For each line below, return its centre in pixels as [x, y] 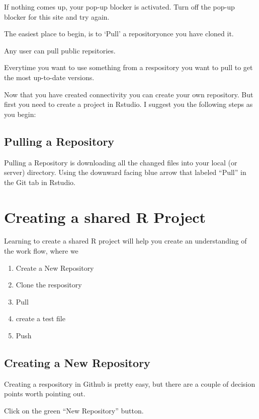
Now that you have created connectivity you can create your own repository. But [129, 94]
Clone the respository [49, 285]
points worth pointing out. [45, 394]
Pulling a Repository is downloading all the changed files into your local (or [121, 162]
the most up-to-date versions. [49, 77]
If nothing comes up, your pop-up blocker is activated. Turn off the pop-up [119, 7]
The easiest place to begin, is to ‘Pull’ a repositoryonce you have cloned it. [119, 34]
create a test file [40, 318]
